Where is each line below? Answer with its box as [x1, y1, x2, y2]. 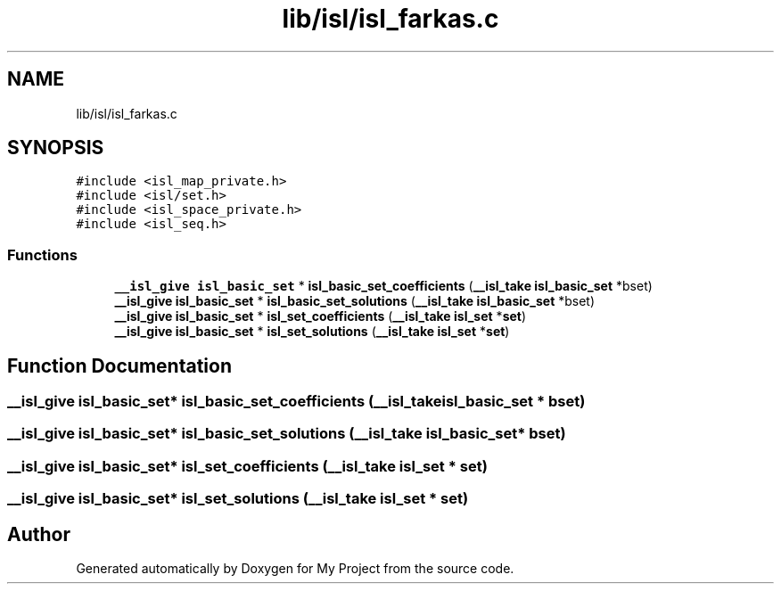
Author [7, 522, 70, 546]
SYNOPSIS [7, 136, 104, 160]
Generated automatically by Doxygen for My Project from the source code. [76, 561, 514, 576]
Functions [7, 245, 78, 264]
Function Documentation [7, 354, 232, 377]
